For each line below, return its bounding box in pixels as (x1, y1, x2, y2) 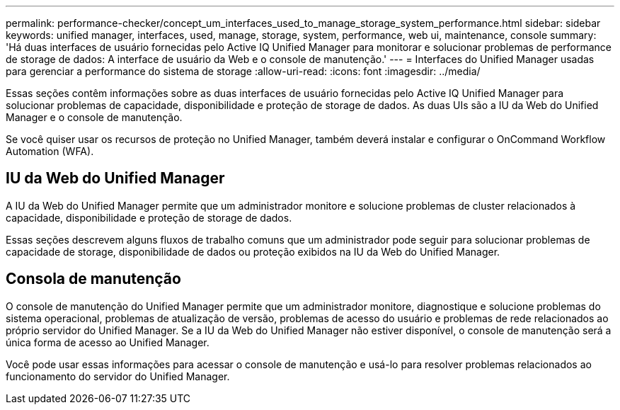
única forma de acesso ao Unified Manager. (6, 336, 209, 348)
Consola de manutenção (6, 270, 181, 288)
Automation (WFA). (6, 145, 94, 157)
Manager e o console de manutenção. (6, 111, 183, 123)
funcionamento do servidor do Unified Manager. (6, 370, 230, 382)
